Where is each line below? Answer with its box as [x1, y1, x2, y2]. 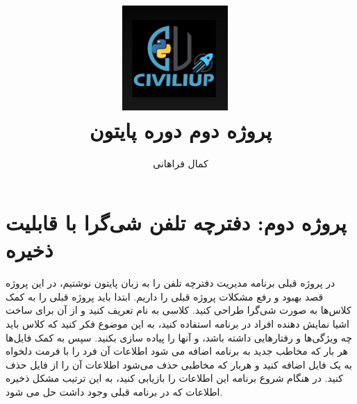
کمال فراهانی [153, 155, 208, 170]
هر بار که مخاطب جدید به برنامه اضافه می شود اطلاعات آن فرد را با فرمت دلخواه [6, 344, 349, 358]
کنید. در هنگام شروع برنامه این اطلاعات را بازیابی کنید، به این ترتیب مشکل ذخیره [6, 371, 343, 385]
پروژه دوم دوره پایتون [89, 115, 272, 144]
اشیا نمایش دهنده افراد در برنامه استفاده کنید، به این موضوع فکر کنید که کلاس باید [6, 317, 349, 330]
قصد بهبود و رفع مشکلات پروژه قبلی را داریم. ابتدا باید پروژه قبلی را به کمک [6, 289, 324, 303]
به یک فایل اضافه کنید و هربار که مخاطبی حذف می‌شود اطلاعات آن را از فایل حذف [6, 357, 352, 371]
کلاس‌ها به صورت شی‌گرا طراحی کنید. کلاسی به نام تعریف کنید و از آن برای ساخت [6, 303, 351, 317]
